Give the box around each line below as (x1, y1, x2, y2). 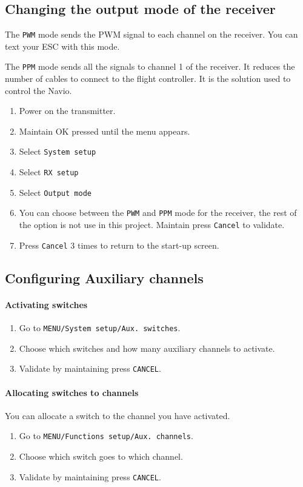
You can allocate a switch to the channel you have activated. (5, 409, 230, 422)
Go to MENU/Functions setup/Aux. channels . (19, 429, 193, 442)
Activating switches (5, 298, 88, 311)
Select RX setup (19, 166, 79, 178)
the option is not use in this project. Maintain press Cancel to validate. (19, 218, 285, 231)
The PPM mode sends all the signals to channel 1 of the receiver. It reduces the (5, 60, 295, 73)
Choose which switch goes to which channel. (19, 449, 183, 462)
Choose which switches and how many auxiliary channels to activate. (19, 341, 275, 354)
